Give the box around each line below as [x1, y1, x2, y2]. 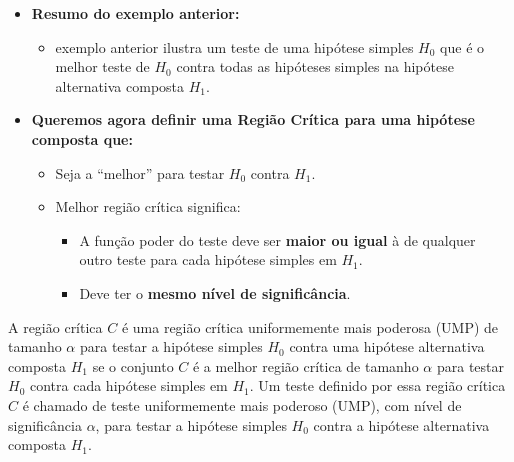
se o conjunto [92, 355, 174, 376]
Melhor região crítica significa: [55, 196, 241, 217]
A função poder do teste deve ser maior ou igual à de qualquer [79, 229, 476, 250]
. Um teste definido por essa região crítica [249, 375, 506, 396]
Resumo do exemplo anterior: [31, 3, 240, 23]
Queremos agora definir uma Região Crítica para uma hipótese [31, 109, 475, 130]
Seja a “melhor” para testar [55, 162, 225, 183]
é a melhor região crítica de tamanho [192, 355, 419, 376]
